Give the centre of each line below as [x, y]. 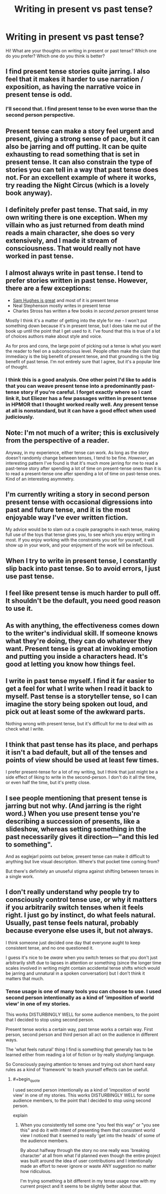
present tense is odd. [39, 95]
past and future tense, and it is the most [68, 510]
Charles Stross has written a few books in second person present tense [85, 311]
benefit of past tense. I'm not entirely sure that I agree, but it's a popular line [83, 361]
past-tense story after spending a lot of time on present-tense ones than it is [83, 468]
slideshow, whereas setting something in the [76, 829]
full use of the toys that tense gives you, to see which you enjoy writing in [80, 535]
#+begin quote [26, 1080]
